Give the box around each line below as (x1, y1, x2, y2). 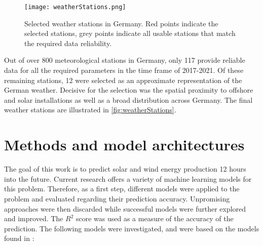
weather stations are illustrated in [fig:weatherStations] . (4, 104, 176, 115)
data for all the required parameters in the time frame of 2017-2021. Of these (4, 65, 244, 75)
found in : (4, 233, 34, 243)
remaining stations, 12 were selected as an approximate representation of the (4, 74, 242, 85)
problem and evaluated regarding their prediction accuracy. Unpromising (4, 193, 230, 203)
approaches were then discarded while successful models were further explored (4, 203, 246, 214)
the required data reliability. (24, 37, 112, 48)
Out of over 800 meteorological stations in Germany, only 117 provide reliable (4, 55, 245, 65)
